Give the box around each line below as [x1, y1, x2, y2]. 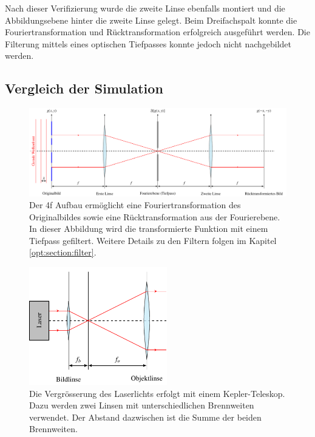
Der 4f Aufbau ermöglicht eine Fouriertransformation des [29, 198, 241, 211]
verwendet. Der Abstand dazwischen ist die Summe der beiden [29, 410, 262, 423]
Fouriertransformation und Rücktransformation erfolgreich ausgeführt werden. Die [5, 25, 310, 38]
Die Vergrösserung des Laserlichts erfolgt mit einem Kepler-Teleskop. [29, 387, 285, 399]
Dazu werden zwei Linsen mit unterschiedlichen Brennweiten [29, 399, 254, 412]
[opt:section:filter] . [29, 246, 97, 259]
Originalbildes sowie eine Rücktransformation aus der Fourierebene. [29, 210, 280, 223]
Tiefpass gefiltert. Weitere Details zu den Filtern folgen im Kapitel [29, 234, 277, 246]
